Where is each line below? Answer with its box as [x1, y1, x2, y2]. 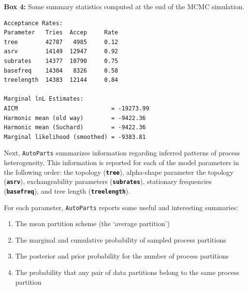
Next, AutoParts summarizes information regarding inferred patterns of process [4, 148, 240, 158]
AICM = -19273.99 [4, 105, 149, 112]
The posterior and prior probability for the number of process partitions [15, 251, 229, 261]
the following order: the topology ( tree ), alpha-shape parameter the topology [4, 167, 233, 177]
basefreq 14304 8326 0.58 [4, 67, 118, 74]
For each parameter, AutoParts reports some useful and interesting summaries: [4, 202, 238, 212]
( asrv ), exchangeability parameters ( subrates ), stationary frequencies [4, 176, 212, 186]
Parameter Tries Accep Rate [4, 29, 118, 36]
